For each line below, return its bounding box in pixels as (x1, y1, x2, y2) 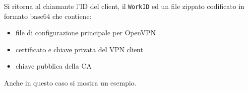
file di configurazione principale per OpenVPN (15, 27, 156, 38)
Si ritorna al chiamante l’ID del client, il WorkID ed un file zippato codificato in (4, 1, 245, 11)
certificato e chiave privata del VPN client (15, 44, 143, 54)
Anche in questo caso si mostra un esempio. (4, 78, 136, 88)
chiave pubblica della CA (15, 61, 92, 71)
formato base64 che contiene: (4, 10, 92, 21)
